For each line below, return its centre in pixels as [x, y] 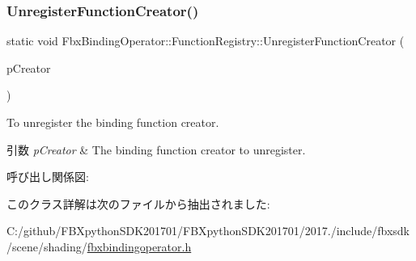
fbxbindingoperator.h [139, 246]
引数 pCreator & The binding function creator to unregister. [156, 149]
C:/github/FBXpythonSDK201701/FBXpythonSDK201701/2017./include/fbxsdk [208, 231]
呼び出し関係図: [48, 177]
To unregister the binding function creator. [113, 122]
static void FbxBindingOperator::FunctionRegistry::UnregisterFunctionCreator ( [206, 41]
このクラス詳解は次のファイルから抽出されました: [138, 203]
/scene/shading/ [47, 246]
